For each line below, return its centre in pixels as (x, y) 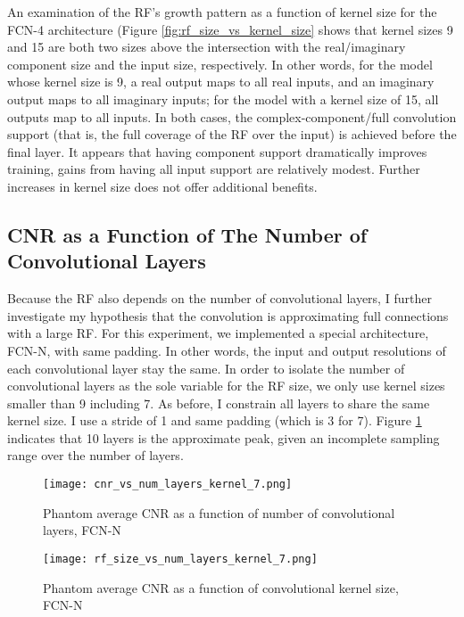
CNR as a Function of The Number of (187, 234)
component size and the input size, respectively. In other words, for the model (220, 64)
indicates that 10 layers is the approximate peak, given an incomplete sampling (224, 437)
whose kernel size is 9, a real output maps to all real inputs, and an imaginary (221, 82)
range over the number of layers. (95, 455)
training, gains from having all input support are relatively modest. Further (214, 169)
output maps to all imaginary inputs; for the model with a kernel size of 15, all (223, 99)
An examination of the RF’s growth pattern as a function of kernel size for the (222, 12)
